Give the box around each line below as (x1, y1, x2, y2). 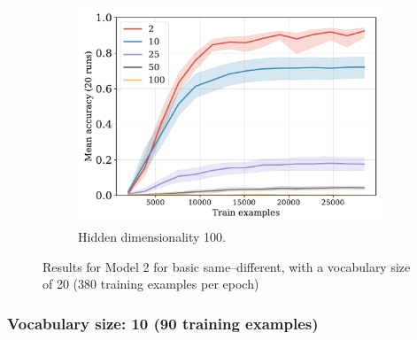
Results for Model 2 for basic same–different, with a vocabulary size (42, 257, 411, 275)
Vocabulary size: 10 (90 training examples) (7, 312, 319, 334)
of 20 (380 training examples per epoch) (42, 274, 259, 293)
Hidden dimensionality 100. (78, 228, 226, 246)
